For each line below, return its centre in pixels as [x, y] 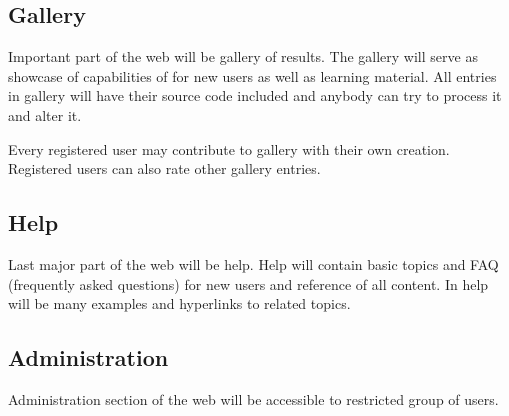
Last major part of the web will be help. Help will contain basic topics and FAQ [253, 263]
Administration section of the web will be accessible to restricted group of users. [253, 398]
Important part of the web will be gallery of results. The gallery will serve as [243, 56]
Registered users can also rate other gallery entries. [164, 168]
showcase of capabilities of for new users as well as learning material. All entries [252, 75]
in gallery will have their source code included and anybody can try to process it [255, 95]
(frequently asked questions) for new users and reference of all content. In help [248, 283]
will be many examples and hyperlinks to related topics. [179, 303]
